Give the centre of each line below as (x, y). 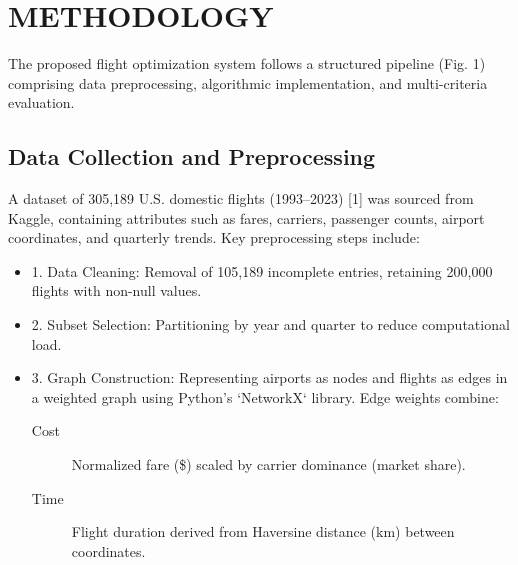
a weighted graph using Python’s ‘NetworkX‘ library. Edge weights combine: (265, 396)
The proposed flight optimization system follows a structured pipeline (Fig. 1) (247, 63)
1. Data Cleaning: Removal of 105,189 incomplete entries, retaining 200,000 (262, 270)
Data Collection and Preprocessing (192, 156)
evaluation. (41, 102)
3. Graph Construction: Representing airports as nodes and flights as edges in (269, 377)
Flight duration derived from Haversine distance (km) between (263, 531)
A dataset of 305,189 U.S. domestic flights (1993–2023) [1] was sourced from (241, 198)
